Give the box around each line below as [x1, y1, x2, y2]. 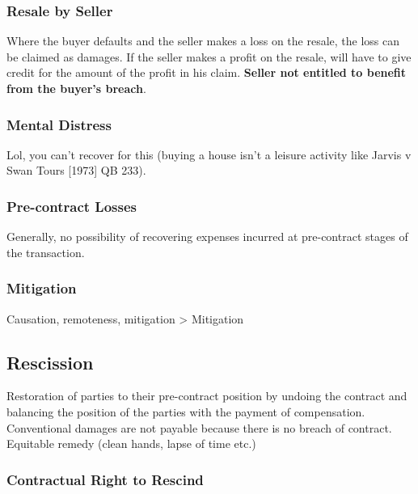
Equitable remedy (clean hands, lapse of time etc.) [6, 435, 256, 452]
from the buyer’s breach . [6, 80, 146, 96]
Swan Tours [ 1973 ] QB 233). [6, 162, 146, 179]
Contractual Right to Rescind [6, 469, 204, 489]
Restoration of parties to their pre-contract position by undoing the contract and [6, 387, 407, 404]
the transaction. [6, 243, 85, 260]
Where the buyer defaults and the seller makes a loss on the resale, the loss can [6, 32, 400, 49]
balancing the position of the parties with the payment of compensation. [6, 403, 365, 420]
